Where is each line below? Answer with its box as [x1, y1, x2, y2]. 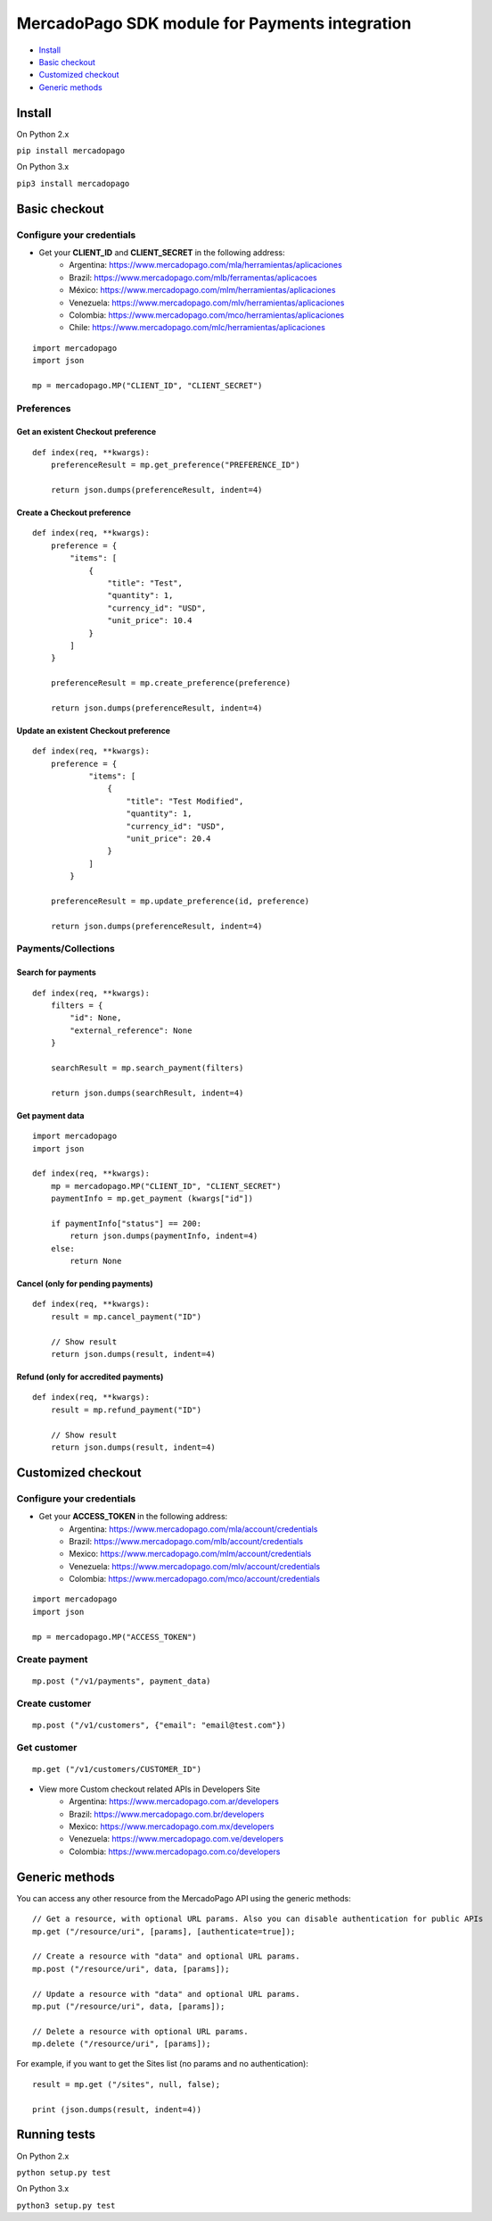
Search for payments [16, 967, 97, 977]
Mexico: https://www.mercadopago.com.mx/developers [69, 1821, 275, 1832]
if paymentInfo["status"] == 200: [50, 1219, 202, 1228]
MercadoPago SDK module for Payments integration [16, 13, 412, 33]
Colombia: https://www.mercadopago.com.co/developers [69, 1846, 281, 1857]
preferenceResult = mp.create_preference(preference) [50, 678, 291, 688]
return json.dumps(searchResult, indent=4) [50, 1087, 244, 1098]
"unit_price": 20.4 [126, 833, 211, 844]
